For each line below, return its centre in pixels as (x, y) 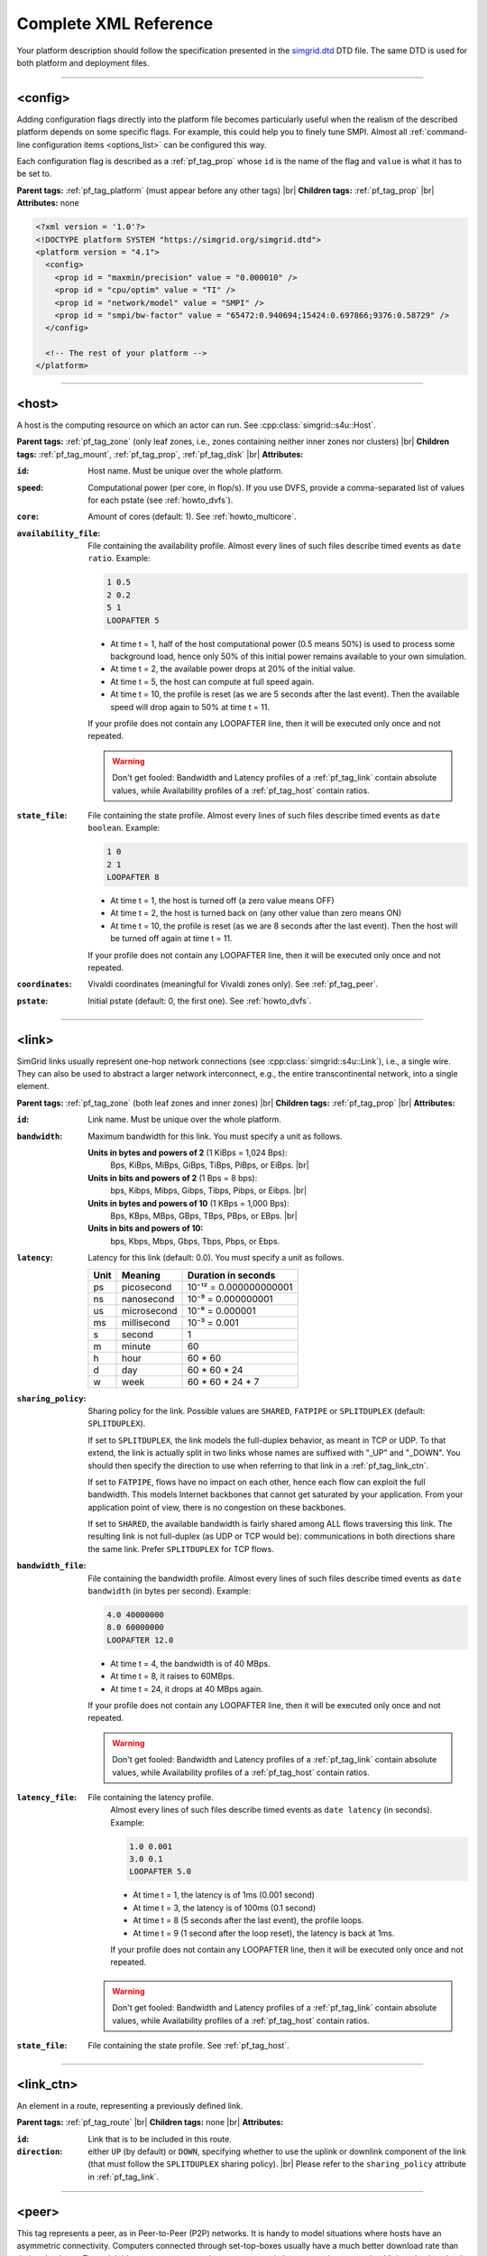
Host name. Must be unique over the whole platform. (186, 471)
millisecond (146, 1322)
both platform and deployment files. (83, 62)
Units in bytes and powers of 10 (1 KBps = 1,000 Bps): (188, 1203)
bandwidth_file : (51, 1566)
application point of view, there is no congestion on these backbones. (217, 1507)
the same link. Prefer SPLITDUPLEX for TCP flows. (181, 1549)
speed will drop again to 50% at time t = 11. (190, 707)
